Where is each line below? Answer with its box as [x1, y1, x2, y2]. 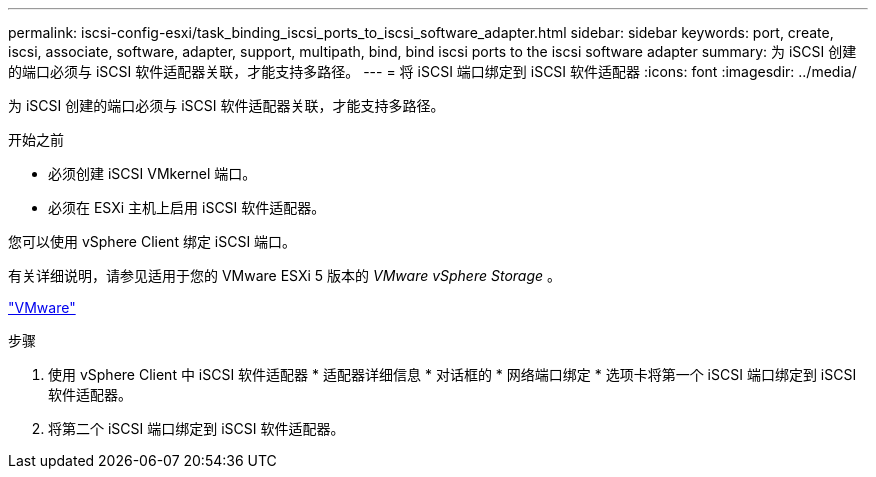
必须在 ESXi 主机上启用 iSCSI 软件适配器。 [48, 199, 326, 216]
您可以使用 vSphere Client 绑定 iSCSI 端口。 [8, 233, 297, 250]
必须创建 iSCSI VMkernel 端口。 [48, 165, 257, 182]
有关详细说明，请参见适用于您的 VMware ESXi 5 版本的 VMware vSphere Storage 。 [8, 267, 562, 284]
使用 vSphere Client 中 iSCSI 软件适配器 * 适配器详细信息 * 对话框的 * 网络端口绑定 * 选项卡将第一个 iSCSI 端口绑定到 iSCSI [48, 366, 857, 383]
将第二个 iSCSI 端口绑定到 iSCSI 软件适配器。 [48, 420, 345, 437]
